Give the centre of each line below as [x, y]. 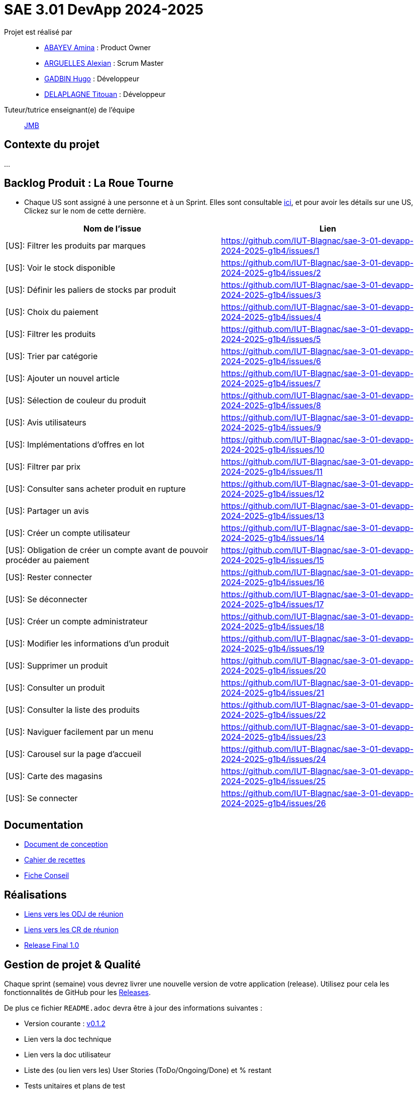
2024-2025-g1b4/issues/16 [273, 582]
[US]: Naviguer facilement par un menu [80, 732]
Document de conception [66, 844]
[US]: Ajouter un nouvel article [63, 378]
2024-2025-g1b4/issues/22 [274, 715]
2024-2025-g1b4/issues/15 [273, 560]
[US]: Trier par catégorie [52, 356]
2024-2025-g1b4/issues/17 [273, 605]
